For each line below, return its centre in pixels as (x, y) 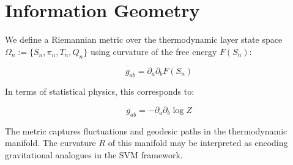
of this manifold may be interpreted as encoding (198, 143)
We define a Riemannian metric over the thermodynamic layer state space (144, 39)
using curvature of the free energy (154, 51)
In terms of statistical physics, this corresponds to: (100, 91)
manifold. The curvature (50, 143)
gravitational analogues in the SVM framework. (94, 154)
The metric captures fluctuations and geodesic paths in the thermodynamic (146, 130)
